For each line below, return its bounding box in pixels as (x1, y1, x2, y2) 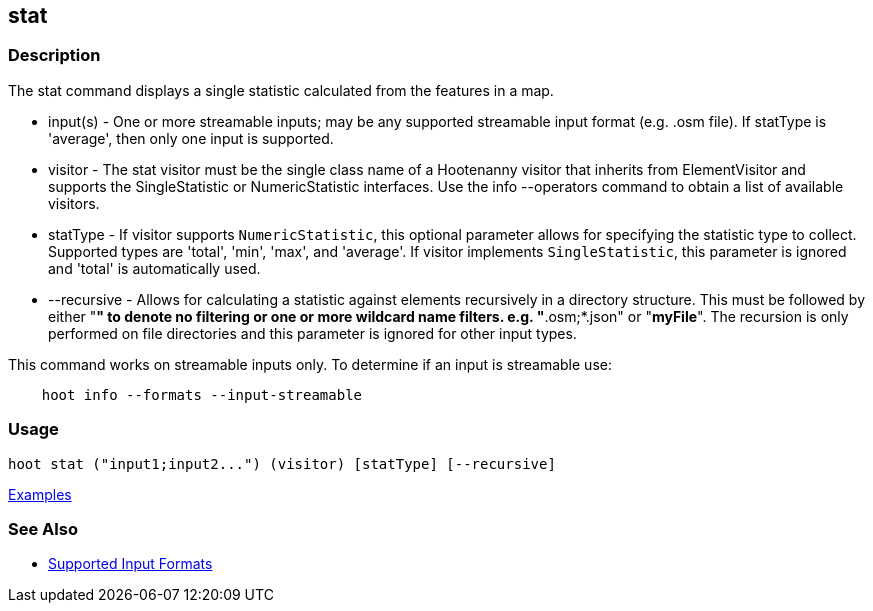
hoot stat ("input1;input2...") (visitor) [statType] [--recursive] (8, 455, 556, 472)
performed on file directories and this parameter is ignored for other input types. (48, 324, 577, 342)
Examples (8, 485, 72, 503)
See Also (8, 518, 78, 539)
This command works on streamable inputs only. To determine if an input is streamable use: (8, 355, 612, 373)
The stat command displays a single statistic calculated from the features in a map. (8, 81, 554, 99)
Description (8, 45, 101, 66)
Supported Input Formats (48, 555, 213, 573)
